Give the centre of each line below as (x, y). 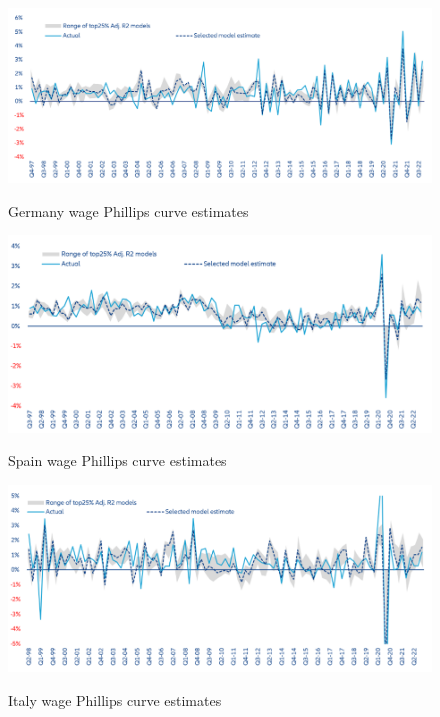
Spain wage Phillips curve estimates (117, 460)
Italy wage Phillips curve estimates (115, 699)
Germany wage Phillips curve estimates (128, 210)
